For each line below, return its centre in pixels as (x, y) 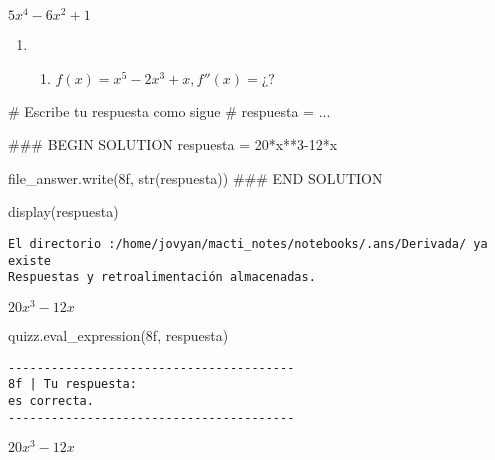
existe (29, 260)
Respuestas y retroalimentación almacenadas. (162, 277)
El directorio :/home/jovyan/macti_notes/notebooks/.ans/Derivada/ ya (248, 244)
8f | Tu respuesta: (72, 384)
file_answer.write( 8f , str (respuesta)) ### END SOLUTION (195, 177)
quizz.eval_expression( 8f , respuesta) (118, 335)
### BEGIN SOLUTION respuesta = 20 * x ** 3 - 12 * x (173, 144)
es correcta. (51, 401)
